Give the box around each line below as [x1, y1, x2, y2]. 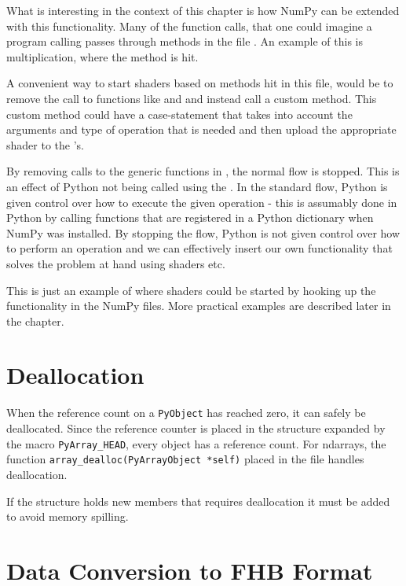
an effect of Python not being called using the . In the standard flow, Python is [6, 178, 388, 194]
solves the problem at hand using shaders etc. [6, 255, 225, 271]
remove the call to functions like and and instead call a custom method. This [6, 90, 377, 106]
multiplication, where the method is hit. [6, 48, 199, 64]
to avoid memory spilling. [6, 508, 129, 525]
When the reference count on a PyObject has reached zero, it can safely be [6, 404, 366, 421]
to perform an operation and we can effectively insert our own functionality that [6, 240, 393, 256]
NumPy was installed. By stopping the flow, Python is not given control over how [6, 224, 401, 241]
